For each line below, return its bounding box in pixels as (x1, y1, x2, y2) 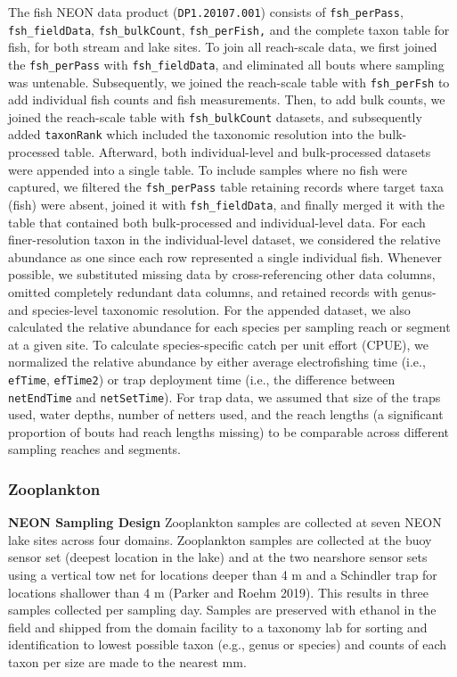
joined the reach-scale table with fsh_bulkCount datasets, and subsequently (8, 107, 422, 126)
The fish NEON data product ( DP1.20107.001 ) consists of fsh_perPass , (8, 3, 404, 21)
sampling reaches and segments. (8, 440, 181, 458)
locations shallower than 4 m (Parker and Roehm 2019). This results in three (8, 582, 428, 601)
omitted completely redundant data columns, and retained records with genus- (8, 283, 437, 301)
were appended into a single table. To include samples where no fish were (8, 160, 407, 178)
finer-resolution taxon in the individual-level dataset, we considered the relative (8, 230, 441, 249)
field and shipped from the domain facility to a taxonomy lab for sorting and (8, 617, 428, 636)
